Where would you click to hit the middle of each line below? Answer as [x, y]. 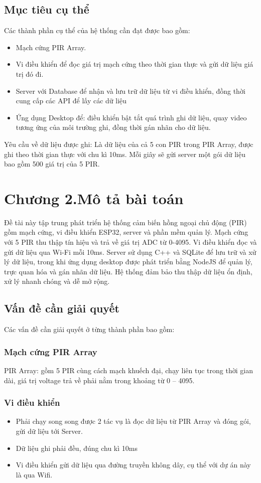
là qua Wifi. [34, 474]
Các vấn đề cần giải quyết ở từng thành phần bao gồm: [89, 329]
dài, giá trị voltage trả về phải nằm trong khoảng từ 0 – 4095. [99, 380]
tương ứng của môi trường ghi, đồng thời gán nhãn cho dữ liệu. [113, 127]
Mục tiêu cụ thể [47, 9]
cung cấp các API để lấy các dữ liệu [71, 101]
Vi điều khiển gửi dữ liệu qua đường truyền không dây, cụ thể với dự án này [133, 465]
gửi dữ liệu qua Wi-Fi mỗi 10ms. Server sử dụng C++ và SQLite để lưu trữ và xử [130, 252]
